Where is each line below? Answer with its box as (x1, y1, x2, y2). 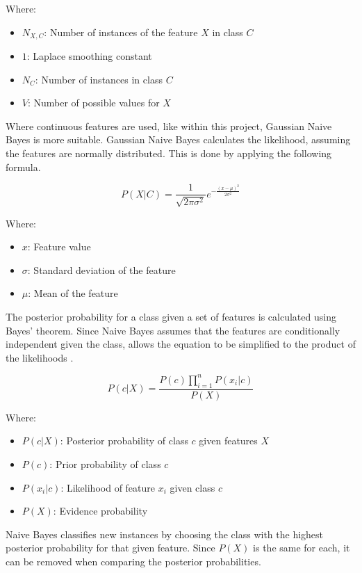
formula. (6, 159, 41, 174)
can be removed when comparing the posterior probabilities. (6, 554, 261, 568)
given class (170, 480, 215, 494)
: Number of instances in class (35, 72, 163, 86)
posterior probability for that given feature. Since (6, 540, 215, 555)
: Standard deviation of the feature (27, 262, 176, 277)
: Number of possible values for (27, 95, 160, 110)
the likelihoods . (6, 350, 74, 364)
